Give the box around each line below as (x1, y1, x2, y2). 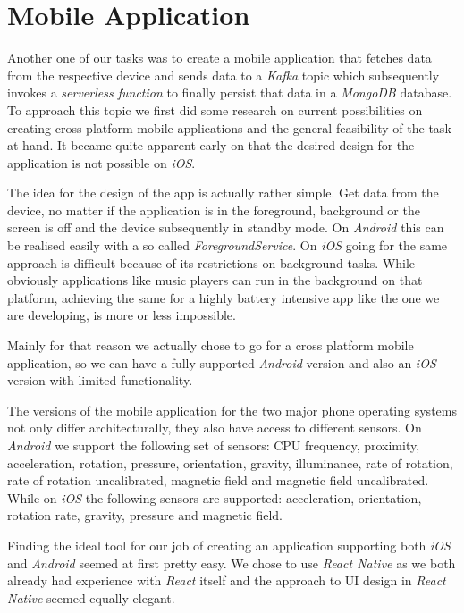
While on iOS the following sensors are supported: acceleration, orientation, (7, 488, 422, 507)
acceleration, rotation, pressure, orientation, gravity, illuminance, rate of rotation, (7, 453, 453, 472)
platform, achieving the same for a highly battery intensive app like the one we (7, 288, 440, 306)
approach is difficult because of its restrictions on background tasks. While (7, 253, 416, 272)
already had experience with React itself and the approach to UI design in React (7, 571, 446, 590)
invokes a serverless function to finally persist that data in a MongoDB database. (7, 83, 452, 102)
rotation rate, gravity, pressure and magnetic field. (7, 506, 283, 525)
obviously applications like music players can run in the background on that (7, 271, 423, 290)
